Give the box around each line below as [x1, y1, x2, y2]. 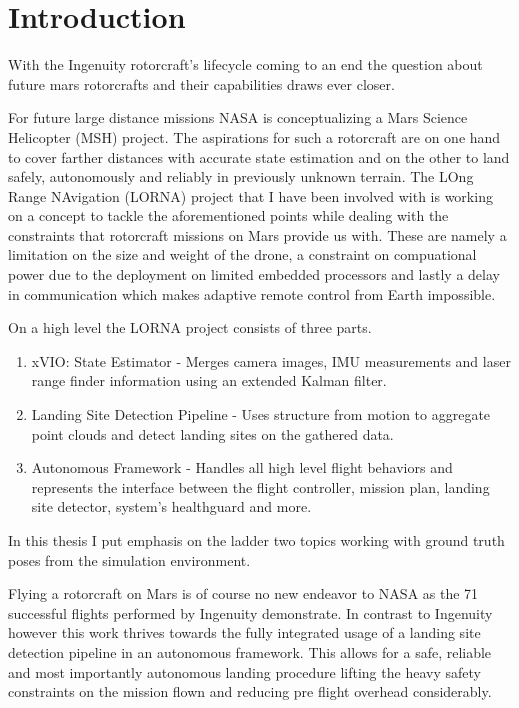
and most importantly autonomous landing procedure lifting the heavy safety [8, 661, 481, 682]
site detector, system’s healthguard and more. [31, 496, 312, 517]
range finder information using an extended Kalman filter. [31, 370, 387, 391]
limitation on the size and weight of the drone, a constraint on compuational [8, 244, 477, 265]
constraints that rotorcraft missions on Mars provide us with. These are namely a [8, 224, 507, 245]
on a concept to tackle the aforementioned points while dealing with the [8, 205, 449, 226]
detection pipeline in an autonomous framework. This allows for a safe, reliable [8, 641, 492, 662]
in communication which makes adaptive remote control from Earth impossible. [8, 283, 496, 304]
